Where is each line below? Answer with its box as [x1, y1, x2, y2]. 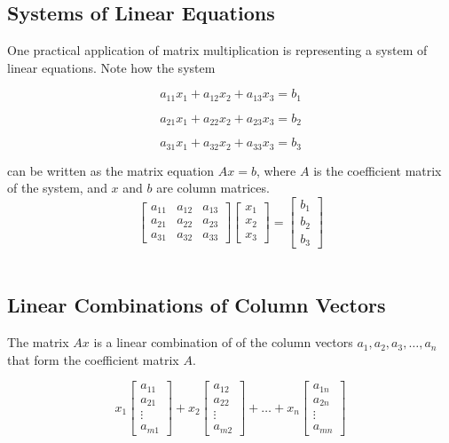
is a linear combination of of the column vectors [93, 333, 353, 352]
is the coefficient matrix [313, 161, 442, 179]
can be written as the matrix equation [7, 161, 215, 179]
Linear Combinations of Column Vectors [7, 291, 386, 319]
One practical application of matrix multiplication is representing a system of [7, 41, 428, 59]
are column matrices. [156, 178, 270, 197]
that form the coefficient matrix [7, 350, 179, 368]
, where [256, 161, 296, 179]
